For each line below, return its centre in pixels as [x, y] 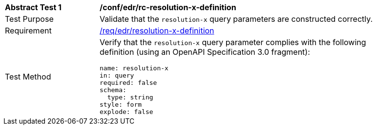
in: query [117, 75]
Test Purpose [29, 19]
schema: [113, 90]
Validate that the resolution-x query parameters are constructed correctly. [236, 19]
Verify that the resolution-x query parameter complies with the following [233, 42]
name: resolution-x [134, 68]
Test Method [28, 76]
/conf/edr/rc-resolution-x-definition [168, 7]
